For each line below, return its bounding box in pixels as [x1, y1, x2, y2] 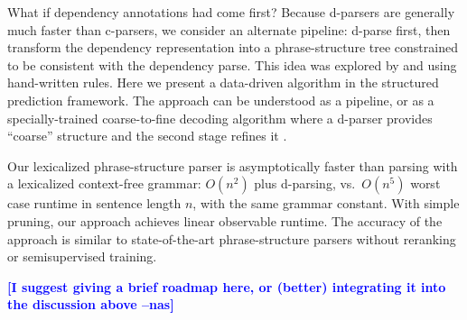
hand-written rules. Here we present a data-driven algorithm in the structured [7, 73, 439, 92]
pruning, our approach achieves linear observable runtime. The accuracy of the [7, 211, 443, 230]
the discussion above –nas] [7, 295, 174, 314]
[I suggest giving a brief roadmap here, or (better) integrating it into [7, 277, 446, 296]
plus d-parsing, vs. [254, 174, 356, 193]
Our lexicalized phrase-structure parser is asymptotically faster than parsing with [7, 156, 458, 175]
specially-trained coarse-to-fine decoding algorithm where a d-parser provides [7, 108, 433, 127]
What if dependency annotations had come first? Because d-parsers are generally [7, 3, 455, 21]
